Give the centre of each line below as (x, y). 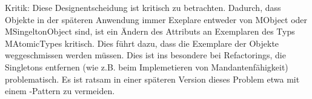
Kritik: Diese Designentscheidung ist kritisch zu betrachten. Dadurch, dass (143, 7)
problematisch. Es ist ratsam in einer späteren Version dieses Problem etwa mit (152, 79)
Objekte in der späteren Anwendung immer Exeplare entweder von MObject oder (156, 19)
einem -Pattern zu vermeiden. (60, 91)
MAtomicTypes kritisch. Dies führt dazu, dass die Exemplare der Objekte (142, 43)
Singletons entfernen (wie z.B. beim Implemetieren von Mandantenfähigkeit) (147, 67)
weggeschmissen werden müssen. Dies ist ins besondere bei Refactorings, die (145, 55)
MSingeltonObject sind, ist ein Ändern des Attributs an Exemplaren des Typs (150, 31)
